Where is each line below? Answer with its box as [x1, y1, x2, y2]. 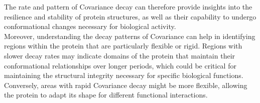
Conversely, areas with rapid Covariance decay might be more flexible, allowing [4, 79, 247, 90]
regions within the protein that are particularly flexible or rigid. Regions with [4, 40, 242, 51]
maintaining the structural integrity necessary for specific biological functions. [4, 70, 243, 80]
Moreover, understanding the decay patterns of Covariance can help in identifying [4, 30, 255, 41]
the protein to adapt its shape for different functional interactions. [4, 89, 208, 100]
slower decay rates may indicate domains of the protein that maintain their [4, 50, 235, 60]
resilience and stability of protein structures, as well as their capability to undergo [4, 11, 256, 21]
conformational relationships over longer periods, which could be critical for [4, 60, 236, 70]
